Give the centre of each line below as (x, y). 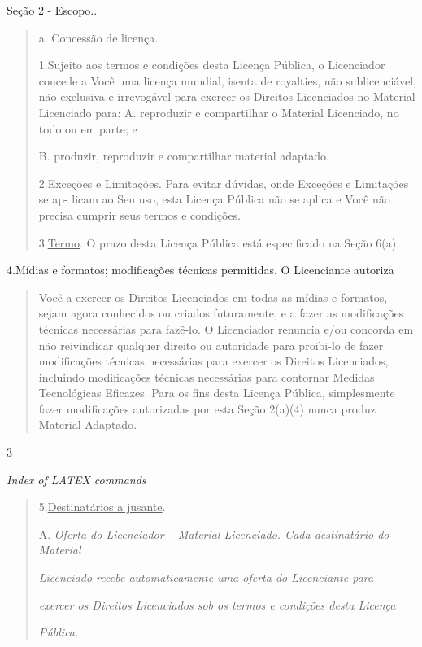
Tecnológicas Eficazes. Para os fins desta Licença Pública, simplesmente (217, 393)
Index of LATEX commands (76, 479)
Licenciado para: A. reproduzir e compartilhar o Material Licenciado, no (219, 112)
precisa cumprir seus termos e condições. (140, 214)
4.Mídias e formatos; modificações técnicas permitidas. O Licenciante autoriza (200, 270)
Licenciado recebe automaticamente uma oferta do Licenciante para (206, 577)
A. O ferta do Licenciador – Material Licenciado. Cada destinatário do (214, 533)
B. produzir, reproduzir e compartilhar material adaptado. (184, 156)
